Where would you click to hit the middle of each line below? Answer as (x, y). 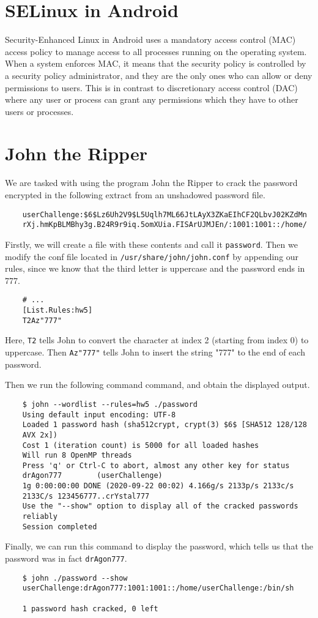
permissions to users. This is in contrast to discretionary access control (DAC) (151, 87)
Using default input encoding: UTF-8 (99, 415)
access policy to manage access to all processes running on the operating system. (156, 51)
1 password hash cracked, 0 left (90, 609)
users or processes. (39, 111)
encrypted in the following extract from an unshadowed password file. (135, 195)
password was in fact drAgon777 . (66, 558)
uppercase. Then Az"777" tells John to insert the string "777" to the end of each (155, 352)
